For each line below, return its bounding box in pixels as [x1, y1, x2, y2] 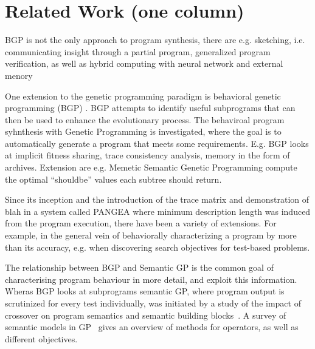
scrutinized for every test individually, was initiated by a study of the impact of [5, 297, 301, 309]
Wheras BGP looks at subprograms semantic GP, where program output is [5, 285, 285, 297]
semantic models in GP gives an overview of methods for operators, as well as [5, 320, 299, 333]
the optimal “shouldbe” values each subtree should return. [5, 172, 222, 185]
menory [5, 69, 33, 81]
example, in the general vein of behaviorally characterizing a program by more [5, 229, 297, 242]
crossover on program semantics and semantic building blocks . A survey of [5, 308, 286, 321]
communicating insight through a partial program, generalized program [5, 45, 271, 58]
